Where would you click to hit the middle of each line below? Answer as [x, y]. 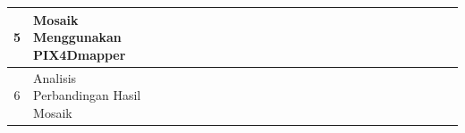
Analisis [55, 77]
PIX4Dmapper [80, 54]
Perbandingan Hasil [87, 95]
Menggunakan [77, 37]
